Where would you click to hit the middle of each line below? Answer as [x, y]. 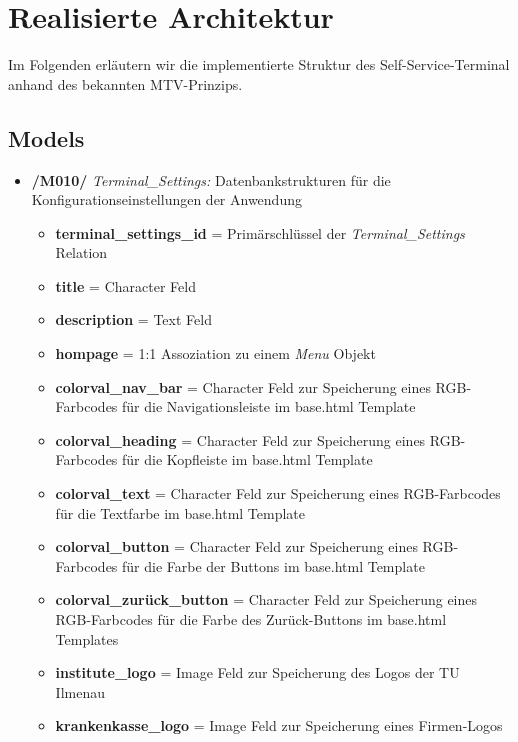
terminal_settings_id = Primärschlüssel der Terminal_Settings [260, 232]
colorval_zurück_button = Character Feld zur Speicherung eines [266, 599]
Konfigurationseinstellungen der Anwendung [166, 199]
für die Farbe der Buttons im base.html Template [273, 565]
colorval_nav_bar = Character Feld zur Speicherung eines [243, 386]
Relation [81, 252]
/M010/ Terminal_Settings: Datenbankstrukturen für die [211, 179]
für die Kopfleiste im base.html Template [247, 459]
